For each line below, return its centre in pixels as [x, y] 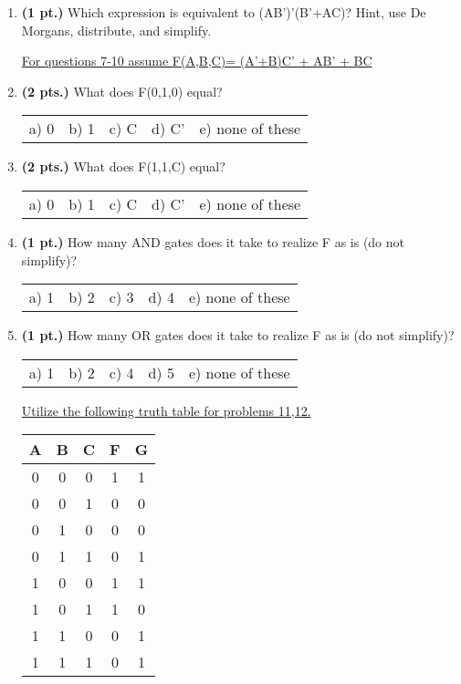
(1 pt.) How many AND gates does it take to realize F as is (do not [213, 241]
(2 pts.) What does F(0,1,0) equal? [122, 91]
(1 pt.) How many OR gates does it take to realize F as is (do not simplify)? [238, 335]
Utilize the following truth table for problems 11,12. [166, 410]
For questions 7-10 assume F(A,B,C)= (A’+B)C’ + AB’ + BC [197, 61]
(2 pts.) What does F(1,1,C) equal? [123, 166]
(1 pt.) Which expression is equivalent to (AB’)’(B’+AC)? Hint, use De [224, 12]
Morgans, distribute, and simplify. [116, 30]
